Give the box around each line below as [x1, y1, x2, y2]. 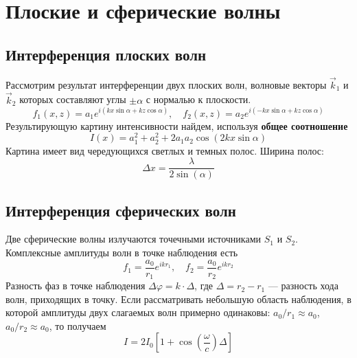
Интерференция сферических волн [5, 199, 236, 221]
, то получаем [49, 318, 106, 333]
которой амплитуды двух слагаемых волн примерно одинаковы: [5, 305, 270, 320]
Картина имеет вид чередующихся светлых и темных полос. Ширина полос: [5, 143, 324, 157]
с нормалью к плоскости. [146, 92, 251, 107]
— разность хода [268, 278, 338, 293]
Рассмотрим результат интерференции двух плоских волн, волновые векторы [5, 77, 327, 91]
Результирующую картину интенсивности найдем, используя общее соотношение [5, 118, 348, 133]
